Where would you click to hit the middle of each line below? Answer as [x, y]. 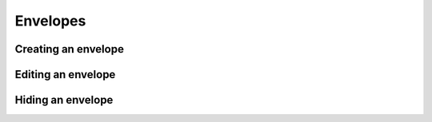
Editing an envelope [65, 75]
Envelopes [50, 21]
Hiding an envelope [64, 100]
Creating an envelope [69, 49]
